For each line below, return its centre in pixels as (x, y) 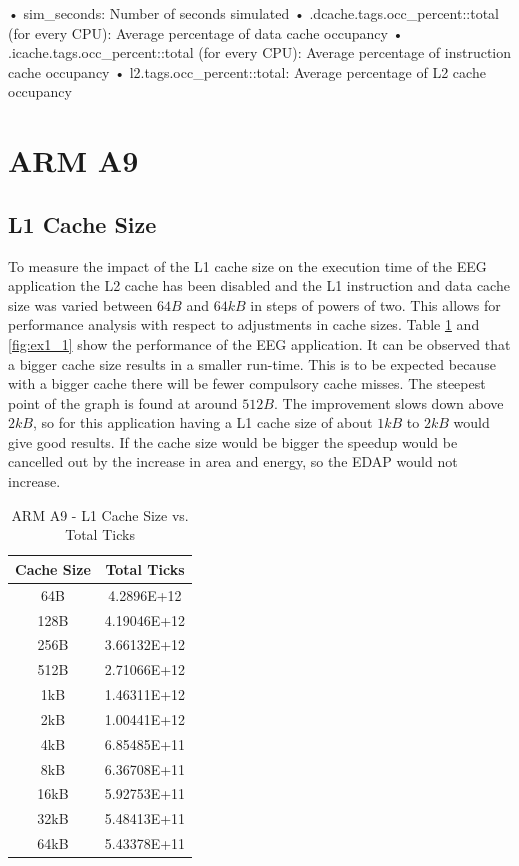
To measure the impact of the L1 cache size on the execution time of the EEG (247, 265)
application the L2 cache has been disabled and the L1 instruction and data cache (259, 285)
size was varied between (80, 304)
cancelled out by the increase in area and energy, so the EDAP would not (233, 461)
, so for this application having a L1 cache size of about (202, 422)
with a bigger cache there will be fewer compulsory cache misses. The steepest (247, 383)
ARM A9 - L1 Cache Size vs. (100, 514)
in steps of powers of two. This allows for (375, 304)
